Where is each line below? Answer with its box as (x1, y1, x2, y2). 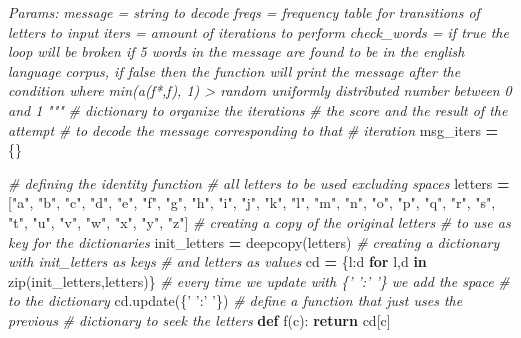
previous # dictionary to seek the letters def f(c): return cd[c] (8, 309, 391, 330)
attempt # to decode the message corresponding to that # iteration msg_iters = (8, 119, 499, 140)
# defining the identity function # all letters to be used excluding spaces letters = (8, 172, 510, 193)
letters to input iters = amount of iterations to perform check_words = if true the (8, 21, 509, 42)
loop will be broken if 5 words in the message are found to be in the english (8, 41, 465, 62)
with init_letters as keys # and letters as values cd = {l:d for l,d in (8, 251, 427, 272)
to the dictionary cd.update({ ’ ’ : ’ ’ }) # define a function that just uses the (8, 290, 463, 311)
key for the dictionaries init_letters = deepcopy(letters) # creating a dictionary (8, 231, 500, 252)
